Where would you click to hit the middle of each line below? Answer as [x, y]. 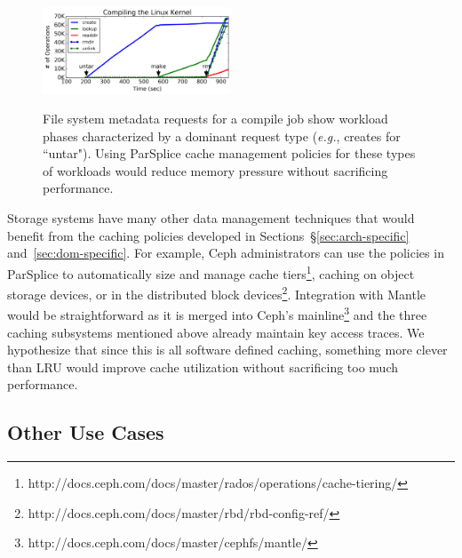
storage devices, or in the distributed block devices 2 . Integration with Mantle [217, 293]
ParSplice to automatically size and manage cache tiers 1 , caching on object [211, 272]
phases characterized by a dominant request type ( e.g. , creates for [222, 136]
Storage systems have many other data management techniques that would [211, 218]
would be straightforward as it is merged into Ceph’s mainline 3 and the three [217, 313]
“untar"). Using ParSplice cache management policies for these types [229, 153]
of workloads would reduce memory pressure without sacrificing [215, 170]
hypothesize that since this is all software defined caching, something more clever [227, 350]
